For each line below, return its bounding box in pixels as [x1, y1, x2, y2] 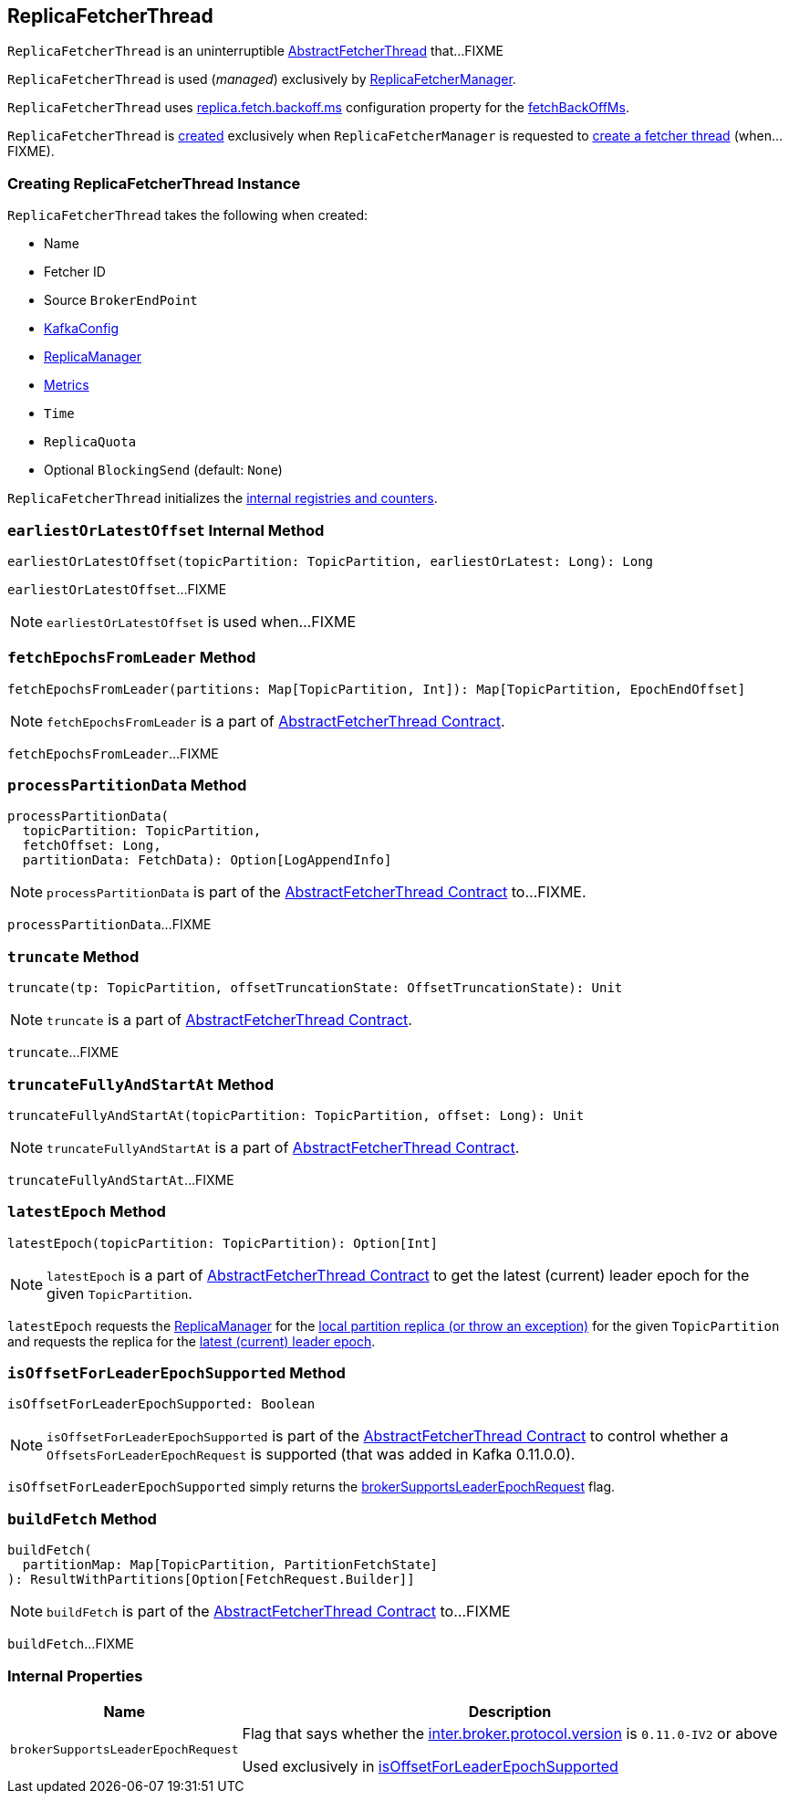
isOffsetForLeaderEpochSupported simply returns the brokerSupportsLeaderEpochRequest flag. [7, 1479, 616, 1495]
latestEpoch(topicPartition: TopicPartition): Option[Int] [7, 1235, 439, 1251]
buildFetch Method [7, 1509, 157, 1528]
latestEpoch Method [7, 1202, 166, 1221]
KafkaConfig [44, 320, 119, 337]
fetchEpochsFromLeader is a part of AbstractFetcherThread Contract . [47, 711, 505, 730]
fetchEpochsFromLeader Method [7, 648, 256, 667]
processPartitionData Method [7, 776, 247, 795]
